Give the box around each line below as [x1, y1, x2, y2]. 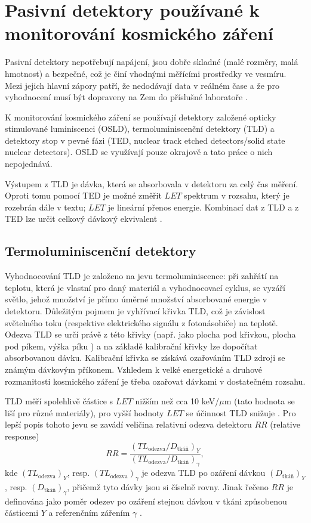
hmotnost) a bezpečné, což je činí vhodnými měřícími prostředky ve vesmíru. [5, 67, 287, 79]
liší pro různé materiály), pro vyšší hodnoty [5, 406, 164, 419]
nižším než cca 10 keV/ [135, 395, 220, 407]
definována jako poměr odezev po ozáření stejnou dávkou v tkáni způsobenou [5, 494, 287, 507]
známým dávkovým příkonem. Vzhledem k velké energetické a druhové [5, 363, 262, 375]
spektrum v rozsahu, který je [184, 189, 290, 202]
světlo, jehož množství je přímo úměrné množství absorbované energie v [5, 293, 267, 305]
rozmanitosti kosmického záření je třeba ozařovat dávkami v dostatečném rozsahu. [5, 375, 306, 387]
